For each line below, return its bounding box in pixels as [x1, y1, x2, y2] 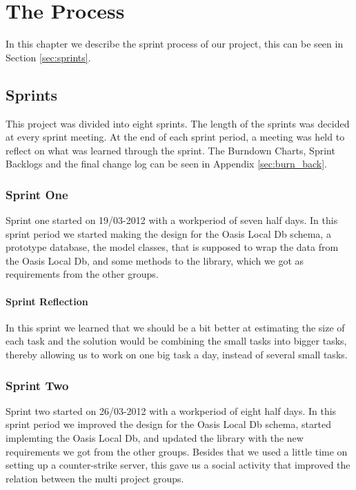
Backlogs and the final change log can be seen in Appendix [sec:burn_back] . [6, 156, 327, 171]
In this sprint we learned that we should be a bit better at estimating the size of [6, 320, 345, 334]
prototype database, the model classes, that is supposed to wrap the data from [6, 240, 339, 254]
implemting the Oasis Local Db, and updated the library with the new [6, 431, 304, 445]
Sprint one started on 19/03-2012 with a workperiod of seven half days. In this [6, 213, 338, 227]
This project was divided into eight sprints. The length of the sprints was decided [6, 116, 350, 130]
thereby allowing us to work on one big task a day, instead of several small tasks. [6, 347, 348, 362]
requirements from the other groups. [6, 267, 159, 281]
